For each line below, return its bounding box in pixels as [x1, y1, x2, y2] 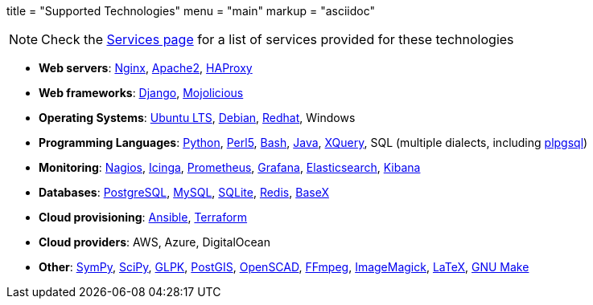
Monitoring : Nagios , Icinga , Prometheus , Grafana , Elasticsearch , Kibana [39, 161, 421, 174]
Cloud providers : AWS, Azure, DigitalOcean [39, 235, 270, 249]
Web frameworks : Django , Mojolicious [39, 86, 244, 100]
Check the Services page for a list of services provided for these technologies [41, 31, 514, 47]
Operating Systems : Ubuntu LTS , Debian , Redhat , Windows [39, 111, 356, 124]
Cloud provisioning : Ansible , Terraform [39, 210, 248, 224]
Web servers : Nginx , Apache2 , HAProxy [39, 61, 253, 75]
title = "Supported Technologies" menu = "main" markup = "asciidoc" [6, 4, 375, 18]
